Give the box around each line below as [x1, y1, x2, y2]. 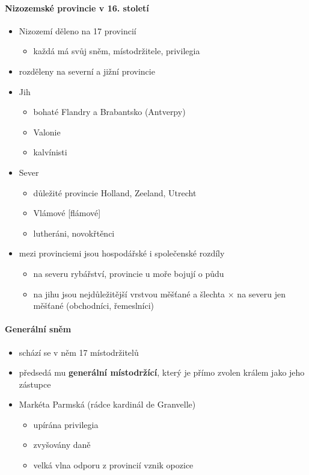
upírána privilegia [33, 418, 99, 430]
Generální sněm [5, 323, 72, 335]
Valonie [33, 125, 61, 138]
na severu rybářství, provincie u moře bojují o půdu [33, 267, 224, 279]
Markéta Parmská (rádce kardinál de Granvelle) [19, 398, 196, 411]
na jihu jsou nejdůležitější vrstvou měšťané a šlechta [33, 287, 225, 300]
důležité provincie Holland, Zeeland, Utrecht [33, 186, 197, 199]
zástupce [19, 377, 51, 390]
